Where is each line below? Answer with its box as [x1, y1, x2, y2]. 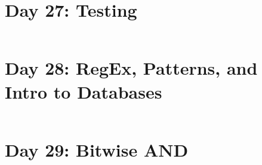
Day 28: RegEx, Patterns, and [5, 56, 258, 80]
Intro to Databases [5, 79, 162, 103]
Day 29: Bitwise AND [5, 137, 189, 161]
